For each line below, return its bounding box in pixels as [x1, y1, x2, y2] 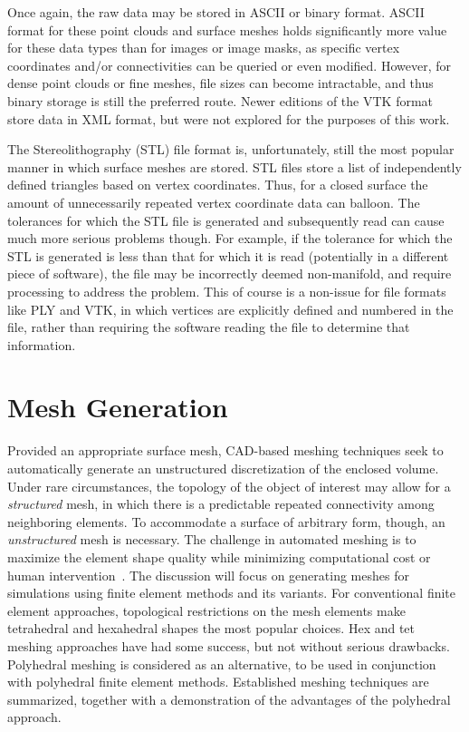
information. [7, 335, 76, 354]
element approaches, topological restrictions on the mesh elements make [7, 600, 406, 620]
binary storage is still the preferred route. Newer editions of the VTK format [7, 91, 434, 110]
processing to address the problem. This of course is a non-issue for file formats [7, 281, 446, 300]
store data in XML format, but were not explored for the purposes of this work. [7, 109, 450, 128]
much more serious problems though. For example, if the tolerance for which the [7, 229, 453, 248]
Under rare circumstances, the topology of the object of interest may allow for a [7, 476, 451, 495]
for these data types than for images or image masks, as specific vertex [7, 38, 400, 57]
